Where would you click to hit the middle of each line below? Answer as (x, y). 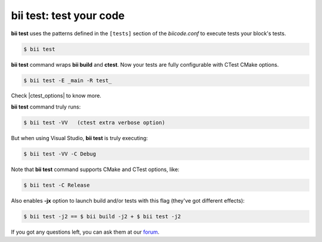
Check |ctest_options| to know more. (56, 96)
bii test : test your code (68, 15)
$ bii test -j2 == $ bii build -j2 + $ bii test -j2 (102, 216)
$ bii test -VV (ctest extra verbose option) (94, 122)
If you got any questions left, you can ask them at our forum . (85, 232)
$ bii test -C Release (57, 185)
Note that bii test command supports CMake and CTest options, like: (95, 169)
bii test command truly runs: (46, 107)
